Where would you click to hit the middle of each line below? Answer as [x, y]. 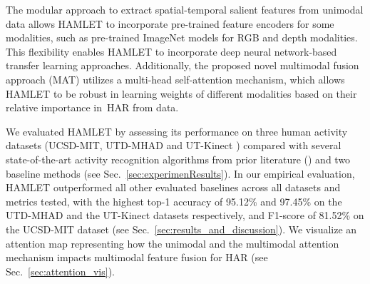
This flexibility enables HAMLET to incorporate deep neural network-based [171, 51]
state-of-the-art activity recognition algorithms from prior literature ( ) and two [178, 159]
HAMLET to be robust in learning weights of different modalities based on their [181, 93]
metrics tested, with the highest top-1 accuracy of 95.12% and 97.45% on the [174, 201]
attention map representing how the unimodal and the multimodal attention [173, 243]
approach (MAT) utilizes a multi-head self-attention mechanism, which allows [175, 79]
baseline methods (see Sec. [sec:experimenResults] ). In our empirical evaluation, [180, 173]
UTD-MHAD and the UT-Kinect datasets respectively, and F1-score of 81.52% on [185, 215]
